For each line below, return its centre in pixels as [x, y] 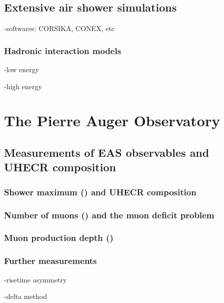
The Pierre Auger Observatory [112, 120]
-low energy [22, 69]
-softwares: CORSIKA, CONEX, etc [59, 28]
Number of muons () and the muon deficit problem [109, 215]
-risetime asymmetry [35, 279]
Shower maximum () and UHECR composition [100, 192]
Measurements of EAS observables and [107, 152]
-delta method [25, 296]
